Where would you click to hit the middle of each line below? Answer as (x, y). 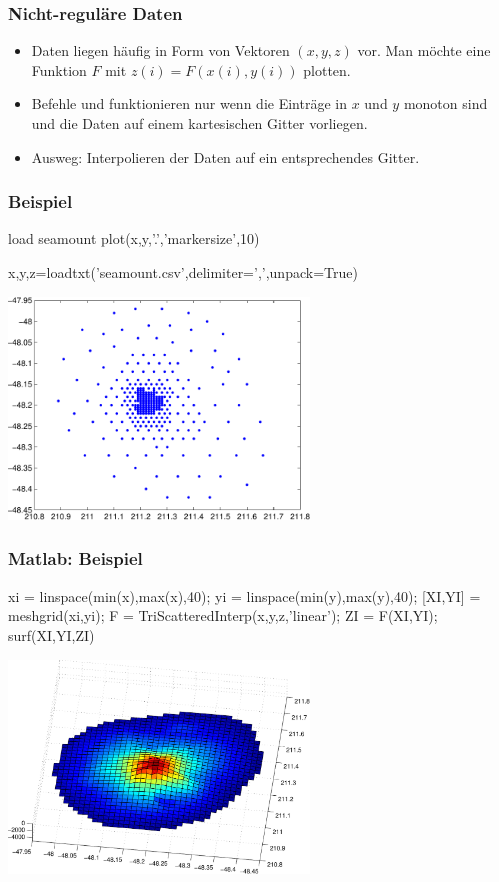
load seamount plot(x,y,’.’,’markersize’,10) (134, 238)
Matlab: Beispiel (75, 558)
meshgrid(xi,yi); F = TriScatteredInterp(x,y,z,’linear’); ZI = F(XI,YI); (223, 615)
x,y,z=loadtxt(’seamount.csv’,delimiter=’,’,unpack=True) (183, 272)
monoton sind (445, 103)
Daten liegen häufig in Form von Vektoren (160, 50)
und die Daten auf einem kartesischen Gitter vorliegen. (199, 123)
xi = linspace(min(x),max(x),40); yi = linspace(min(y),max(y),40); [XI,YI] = (244, 595)
